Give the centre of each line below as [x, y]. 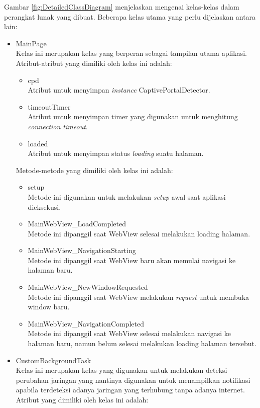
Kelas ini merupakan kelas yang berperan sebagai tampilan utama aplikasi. [131, 53]
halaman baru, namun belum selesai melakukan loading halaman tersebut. [142, 343]
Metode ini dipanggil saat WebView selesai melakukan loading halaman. [139, 233]
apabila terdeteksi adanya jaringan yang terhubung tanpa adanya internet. [130, 390]
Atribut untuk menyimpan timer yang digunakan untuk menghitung [133, 116]
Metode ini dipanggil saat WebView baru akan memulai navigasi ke [132, 260]
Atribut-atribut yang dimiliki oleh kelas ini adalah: [94, 63]
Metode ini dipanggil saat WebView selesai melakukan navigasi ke [129, 333]
